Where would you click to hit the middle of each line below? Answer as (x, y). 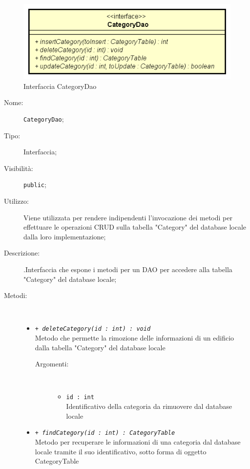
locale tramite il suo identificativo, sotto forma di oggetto (121, 451)
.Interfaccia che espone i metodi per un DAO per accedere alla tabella (128, 269)
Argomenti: (52, 364)
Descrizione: (22, 253)
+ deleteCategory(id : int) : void (93, 329)
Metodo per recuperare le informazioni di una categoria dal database (138, 441)
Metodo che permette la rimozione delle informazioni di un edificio (135, 338)
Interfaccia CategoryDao (60, 86)
